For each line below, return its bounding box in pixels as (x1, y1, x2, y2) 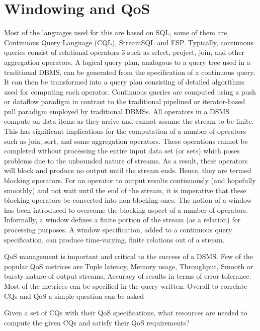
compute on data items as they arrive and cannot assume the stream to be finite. (4, 116, 254, 126)
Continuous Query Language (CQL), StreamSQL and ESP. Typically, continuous (4, 37, 253, 47)
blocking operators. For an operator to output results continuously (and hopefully (4, 175, 256, 186)
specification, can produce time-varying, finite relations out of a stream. (4, 234, 225, 244)
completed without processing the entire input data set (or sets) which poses (4, 145, 240, 156)
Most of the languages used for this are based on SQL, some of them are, (4, 27, 229, 38)
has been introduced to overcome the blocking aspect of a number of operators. (4, 204, 248, 215)
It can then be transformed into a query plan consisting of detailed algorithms (4, 76, 245, 87)
